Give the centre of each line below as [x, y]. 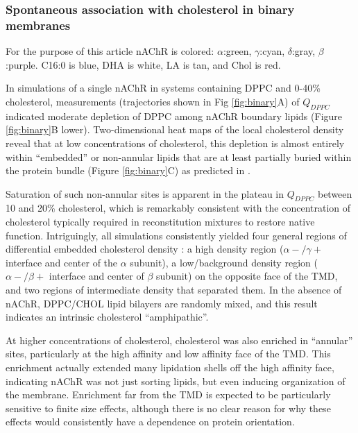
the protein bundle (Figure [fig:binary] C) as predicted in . [128, 170]
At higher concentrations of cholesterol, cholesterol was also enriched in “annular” [179, 340]
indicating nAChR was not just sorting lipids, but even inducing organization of [176, 381]
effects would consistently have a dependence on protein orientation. [150, 422]
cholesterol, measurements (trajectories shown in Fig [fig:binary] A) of [153, 101]
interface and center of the [62, 262]
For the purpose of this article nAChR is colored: [110, 51]
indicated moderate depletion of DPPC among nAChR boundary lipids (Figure [174, 116]
